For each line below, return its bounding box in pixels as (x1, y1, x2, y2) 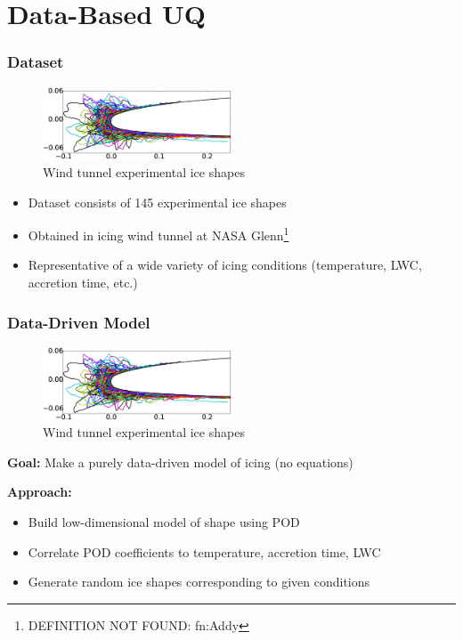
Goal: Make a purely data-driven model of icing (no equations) (7, 452, 353, 471)
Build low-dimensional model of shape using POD (28, 512, 300, 531)
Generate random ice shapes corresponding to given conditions (28, 572, 370, 591)
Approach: (7, 482, 72, 501)
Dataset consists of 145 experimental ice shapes (28, 192, 287, 211)
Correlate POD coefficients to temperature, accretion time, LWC (28, 542, 381, 561)
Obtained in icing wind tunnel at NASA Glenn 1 (28, 223, 289, 244)
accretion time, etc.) (28, 272, 138, 291)
